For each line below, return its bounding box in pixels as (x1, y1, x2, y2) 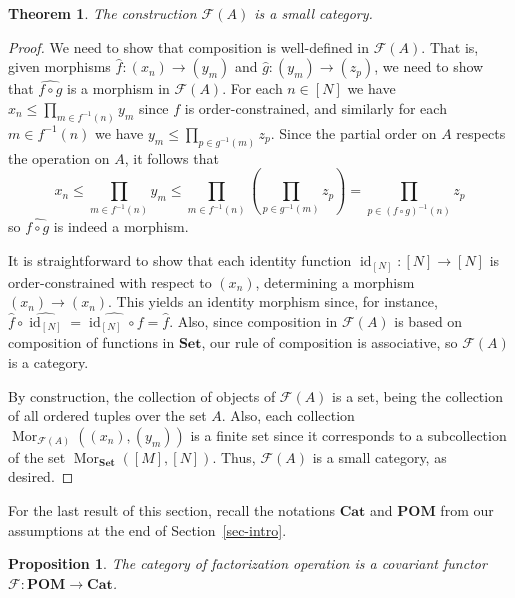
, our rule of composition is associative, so (201, 332, 458, 353)
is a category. (8, 352, 89, 373)
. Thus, (212, 446, 256, 467)
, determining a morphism (255, 271, 415, 292)
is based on (394, 310, 463, 331)
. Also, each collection (221, 405, 355, 426)
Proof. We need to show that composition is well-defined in (8, 36, 370, 57)
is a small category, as (312, 446, 447, 467)
